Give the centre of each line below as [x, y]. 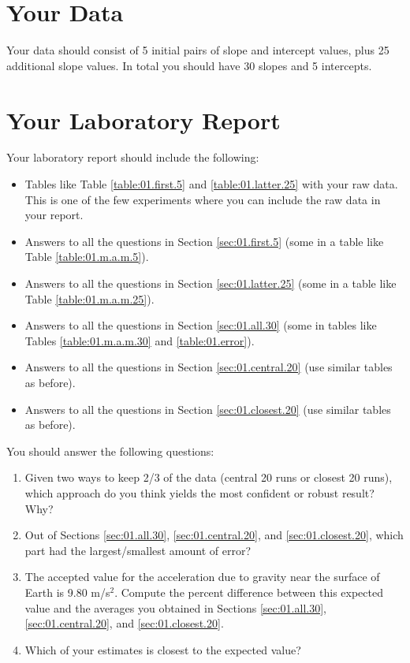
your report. [54, 215]
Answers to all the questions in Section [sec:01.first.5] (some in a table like [204, 241]
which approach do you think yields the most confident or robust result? [199, 492]
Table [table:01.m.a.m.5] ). [87, 257]
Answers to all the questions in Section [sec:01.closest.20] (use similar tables [208, 409]
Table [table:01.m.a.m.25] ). [89, 298]
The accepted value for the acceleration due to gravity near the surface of [202, 577]
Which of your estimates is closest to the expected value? [163, 649]
